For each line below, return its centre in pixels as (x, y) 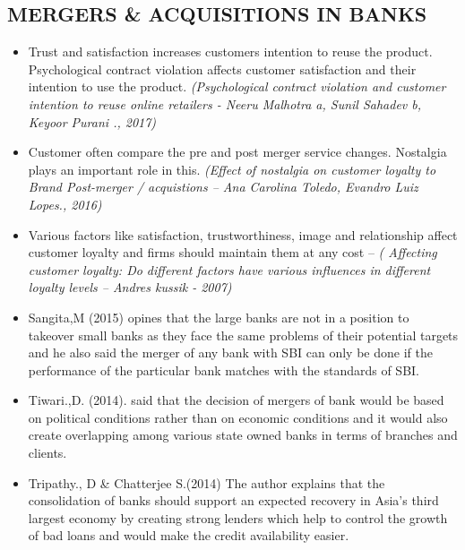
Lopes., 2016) (65, 204)
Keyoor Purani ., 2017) (92, 121)
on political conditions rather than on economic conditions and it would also (238, 417)
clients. (47, 453)
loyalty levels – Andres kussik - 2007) (130, 287)
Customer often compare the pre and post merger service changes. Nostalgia (237, 152)
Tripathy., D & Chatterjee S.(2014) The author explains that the (207, 482)
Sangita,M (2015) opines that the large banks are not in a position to (219, 317)
